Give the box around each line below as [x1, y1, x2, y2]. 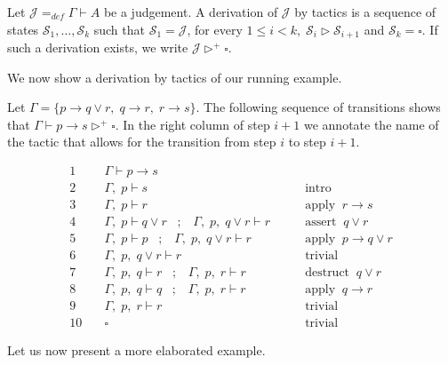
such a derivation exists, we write [7, 38, 188, 57]
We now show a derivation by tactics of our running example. [7, 67, 342, 86]
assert [305, 216, 337, 229]
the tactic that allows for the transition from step [7, 132, 276, 151]
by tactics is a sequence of [294, 3, 436, 20]
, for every [187, 20, 243, 38]
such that [93, 20, 145, 38]
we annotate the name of [303, 115, 439, 133]
